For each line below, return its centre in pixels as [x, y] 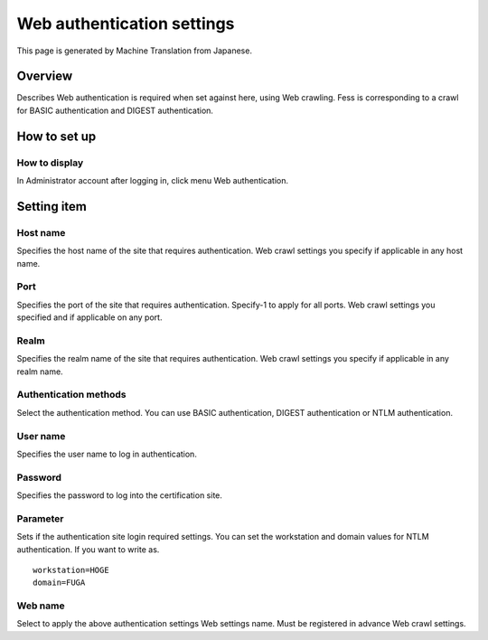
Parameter [40, 518]
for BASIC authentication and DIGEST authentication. [115, 110]
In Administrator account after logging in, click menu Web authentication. [153, 180]
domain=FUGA [59, 583]
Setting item [52, 207]
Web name [41, 606]
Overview [45, 76]
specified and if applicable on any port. [89, 317]
